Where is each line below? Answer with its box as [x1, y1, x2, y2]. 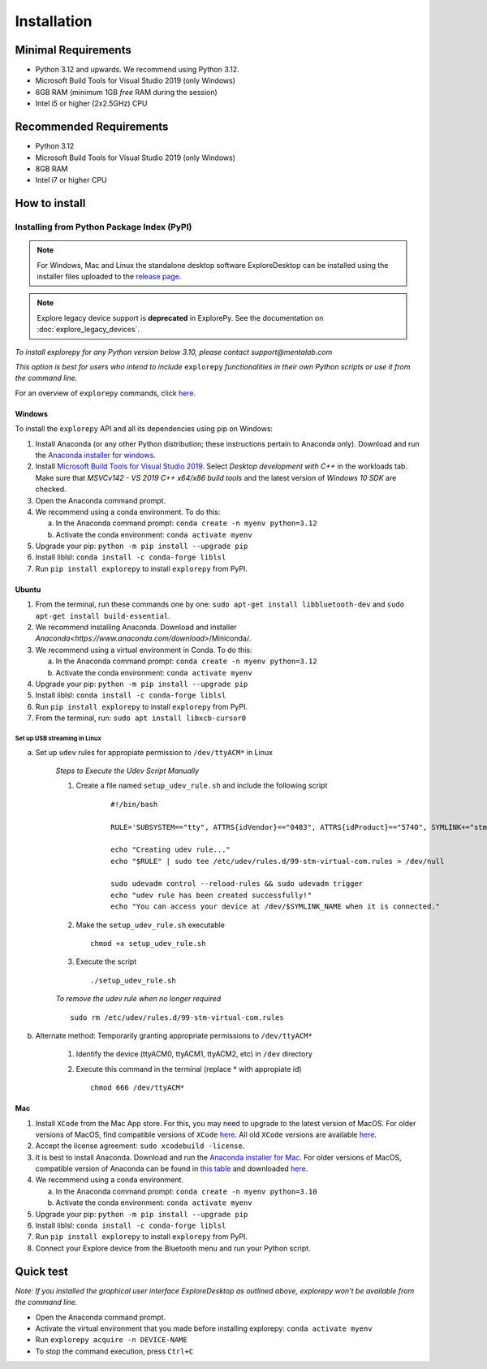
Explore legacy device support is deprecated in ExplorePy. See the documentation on [37, 313, 324, 322]
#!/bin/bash [110, 800, 158, 809]
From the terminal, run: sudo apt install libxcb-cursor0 [35, 713, 247, 723]
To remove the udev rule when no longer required [55, 994, 222, 1004]
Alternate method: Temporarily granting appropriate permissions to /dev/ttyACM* [35, 1030, 312, 1040]
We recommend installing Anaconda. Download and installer [35, 622, 237, 633]
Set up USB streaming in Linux [15, 734, 101, 742]
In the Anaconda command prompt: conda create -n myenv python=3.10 [55, 1186, 317, 1196]
